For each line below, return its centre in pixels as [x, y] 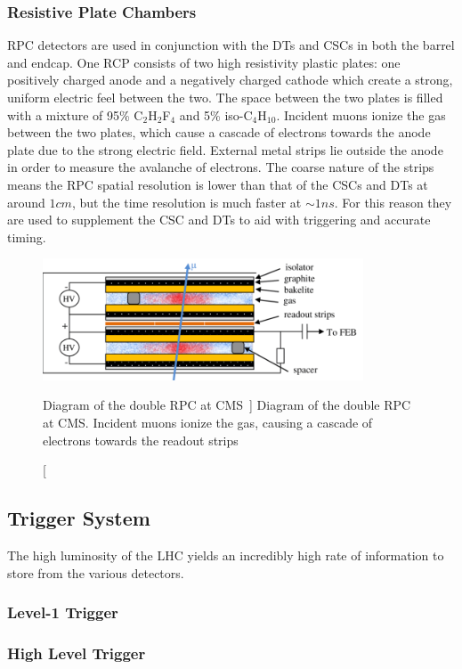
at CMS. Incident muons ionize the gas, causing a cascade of [208, 423]
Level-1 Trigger [63, 612]
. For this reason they [393, 202]
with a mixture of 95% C [75, 114]
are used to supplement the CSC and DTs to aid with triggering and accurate [219, 220]
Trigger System [79, 518]
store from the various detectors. [96, 572]
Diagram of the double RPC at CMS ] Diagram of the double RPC [227, 405]
